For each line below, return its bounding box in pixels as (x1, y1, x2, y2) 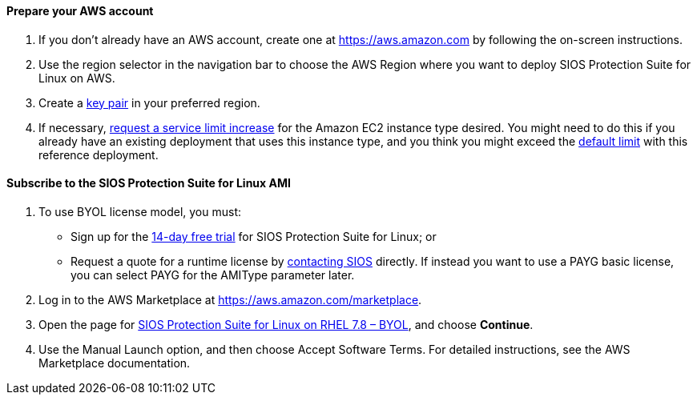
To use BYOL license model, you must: (38, 204, 241, 219)
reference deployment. (38, 147, 159, 162)
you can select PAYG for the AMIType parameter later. (71, 267, 355, 282)
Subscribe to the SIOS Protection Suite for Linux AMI (6, 176, 291, 190)
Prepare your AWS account (6, 4, 154, 18)
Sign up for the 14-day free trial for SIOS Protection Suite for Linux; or (71, 229, 437, 243)
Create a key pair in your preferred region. (38, 95, 260, 110)
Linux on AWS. (38, 70, 115, 85)
